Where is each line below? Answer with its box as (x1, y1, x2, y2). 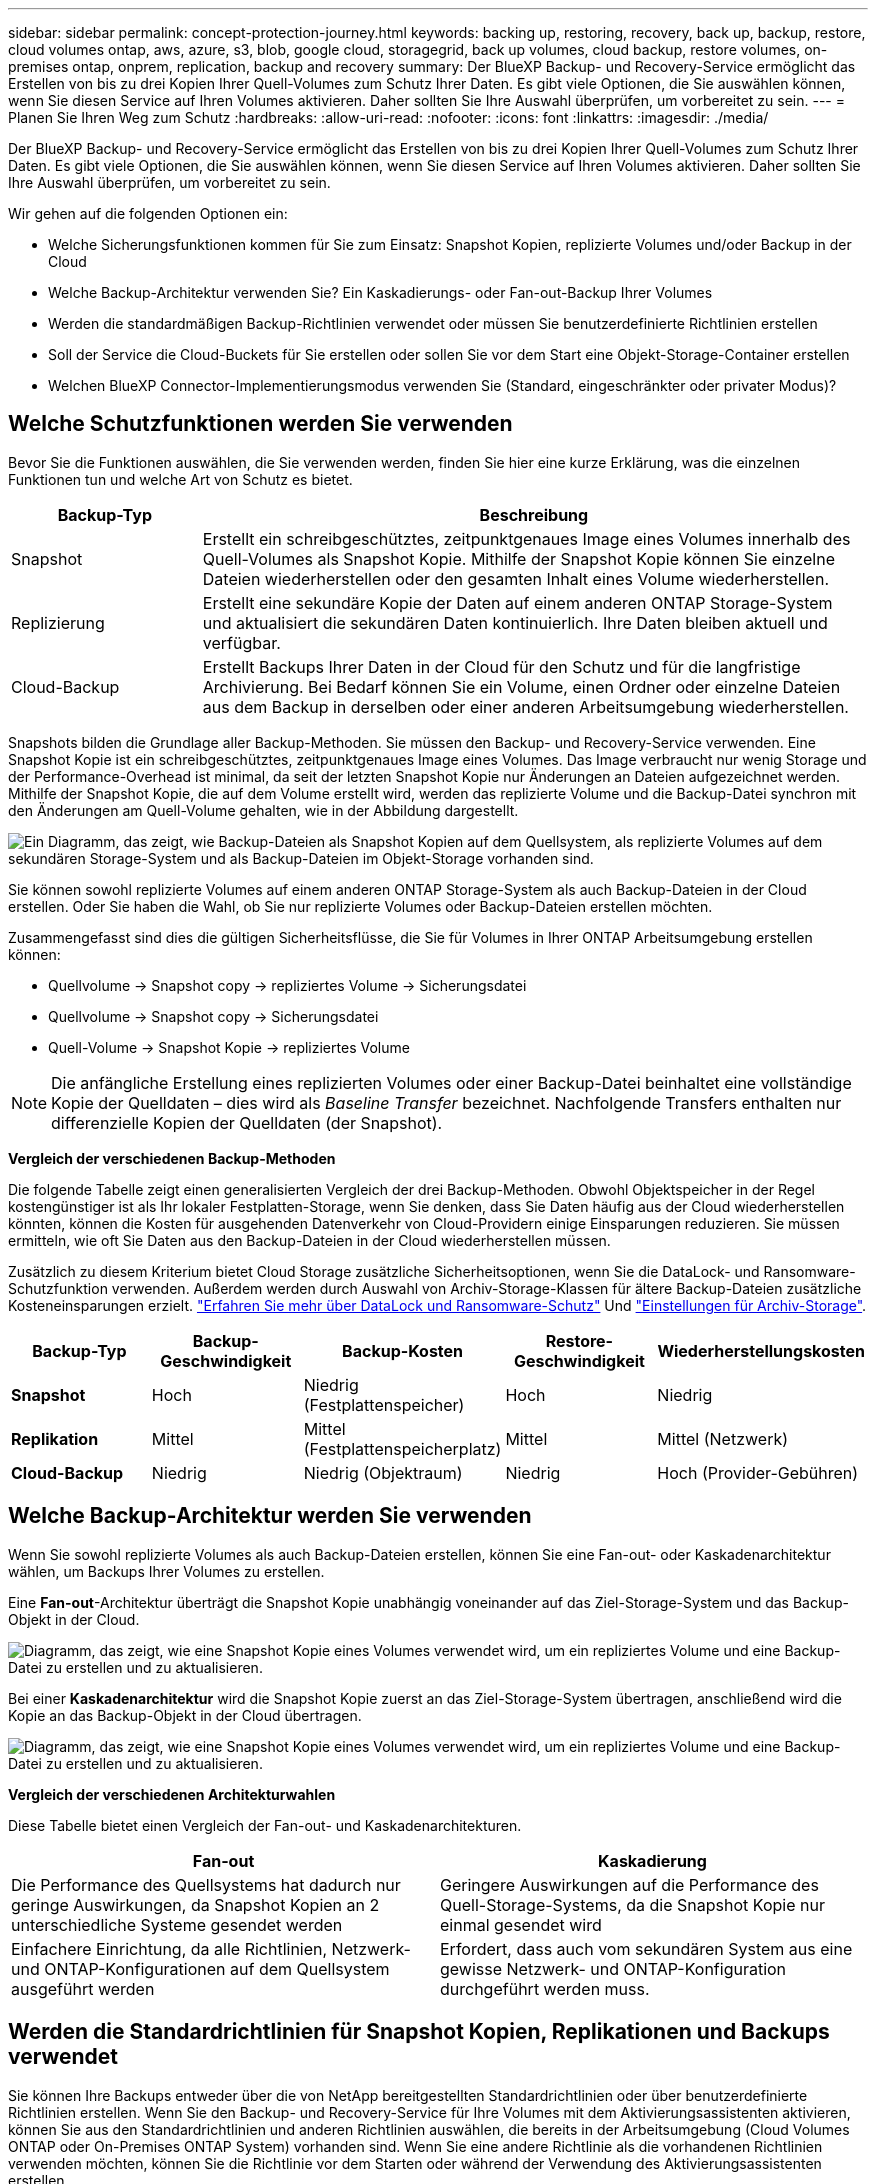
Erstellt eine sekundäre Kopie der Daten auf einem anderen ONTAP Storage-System (202, 592, 833, 613)
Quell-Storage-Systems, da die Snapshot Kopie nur (440, 1894, 825, 1915)
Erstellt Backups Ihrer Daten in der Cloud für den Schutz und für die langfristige (202, 656, 801, 677)
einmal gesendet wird (440, 1914, 602, 1935)
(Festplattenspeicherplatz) (303, 1438, 502, 1459)
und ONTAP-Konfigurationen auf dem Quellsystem (11, 1958, 390, 1979)
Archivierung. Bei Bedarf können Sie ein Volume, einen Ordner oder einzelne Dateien (202, 676, 841, 697)
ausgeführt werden (11, 1978, 155, 1999)
